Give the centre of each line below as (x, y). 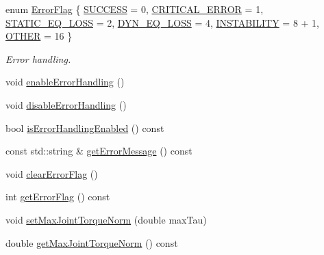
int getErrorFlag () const (58, 197)
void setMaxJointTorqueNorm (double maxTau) (106, 219)
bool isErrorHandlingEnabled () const (85, 127)
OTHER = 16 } (39, 36)
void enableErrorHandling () (65, 82)
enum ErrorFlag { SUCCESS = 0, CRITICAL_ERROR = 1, (135, 9)
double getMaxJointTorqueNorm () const (92, 242)
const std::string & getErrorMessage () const (99, 151)
